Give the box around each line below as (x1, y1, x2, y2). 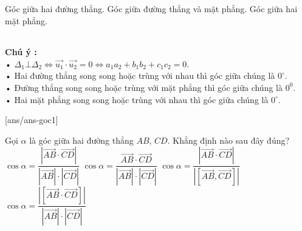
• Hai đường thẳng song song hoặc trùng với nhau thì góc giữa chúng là (5, 69, 275, 82)
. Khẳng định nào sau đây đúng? (167, 133, 290, 146)
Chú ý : (5, 45, 37, 58)
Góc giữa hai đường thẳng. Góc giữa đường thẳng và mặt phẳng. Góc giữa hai (5, 2, 298, 15)
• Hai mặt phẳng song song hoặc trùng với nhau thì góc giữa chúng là (5, 93, 269, 105)
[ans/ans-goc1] (5, 113, 58, 126)
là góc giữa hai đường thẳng (29, 133, 134, 146)
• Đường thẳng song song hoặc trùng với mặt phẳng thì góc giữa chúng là (5, 81, 283, 93)
